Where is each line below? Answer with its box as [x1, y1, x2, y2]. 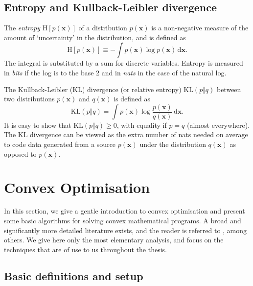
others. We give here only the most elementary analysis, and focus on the [4, 235, 224, 245]
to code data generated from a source [4, 139, 116, 149]
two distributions [4, 94, 55, 104]
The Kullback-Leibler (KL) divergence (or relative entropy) [4, 84, 182, 94]
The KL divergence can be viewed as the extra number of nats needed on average [4, 129, 248, 140]
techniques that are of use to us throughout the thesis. [4, 244, 167, 254]
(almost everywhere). [187, 119, 250, 130]
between [216, 84, 241, 94]
